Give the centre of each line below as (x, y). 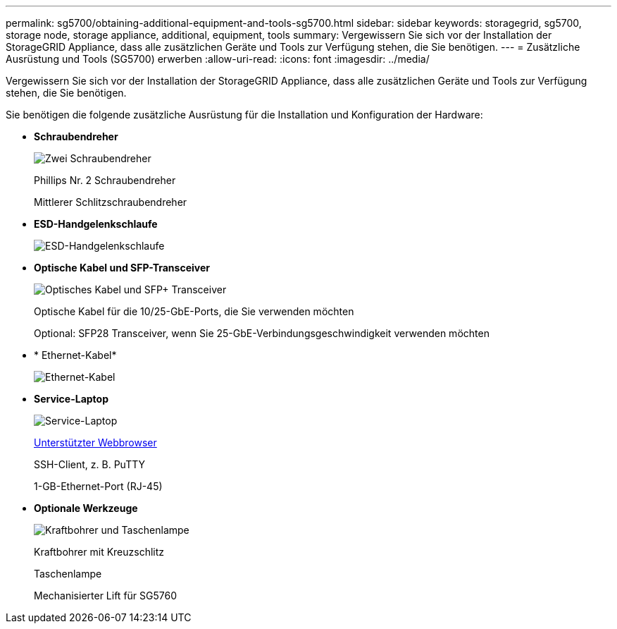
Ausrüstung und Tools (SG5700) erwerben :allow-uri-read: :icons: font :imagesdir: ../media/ (218, 59)
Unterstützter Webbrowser (95, 442)
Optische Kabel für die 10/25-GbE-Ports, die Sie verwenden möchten (194, 311)
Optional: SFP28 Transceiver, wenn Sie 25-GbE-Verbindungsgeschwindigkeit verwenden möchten (262, 333)
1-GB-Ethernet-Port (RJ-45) (98, 486)
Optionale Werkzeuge (86, 508)
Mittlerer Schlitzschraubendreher (111, 202)
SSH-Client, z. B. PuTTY (89, 464)
